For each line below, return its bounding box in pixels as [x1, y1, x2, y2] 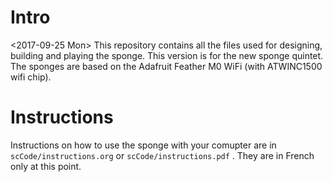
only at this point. [10, 160, 82, 172]
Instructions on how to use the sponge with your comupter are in [10, 139, 277, 151]
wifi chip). [10, 71, 52, 83]
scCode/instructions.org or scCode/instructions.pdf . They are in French [10, 149, 315, 161]
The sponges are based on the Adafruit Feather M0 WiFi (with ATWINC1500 [10, 60, 323, 72]
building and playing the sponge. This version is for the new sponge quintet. [10, 49, 324, 61]
